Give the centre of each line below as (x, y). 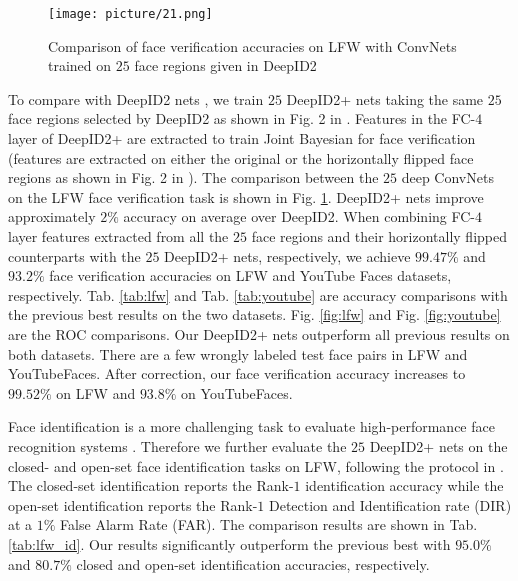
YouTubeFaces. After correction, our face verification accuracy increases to (237, 373)
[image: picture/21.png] (130, 14)
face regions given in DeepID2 (225, 65)
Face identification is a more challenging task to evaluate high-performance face (251, 426)
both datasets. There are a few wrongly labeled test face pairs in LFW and (238, 353)
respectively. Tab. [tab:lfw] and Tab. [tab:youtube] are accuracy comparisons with (258, 294)
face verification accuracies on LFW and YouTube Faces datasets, (250, 275)
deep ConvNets (447, 177)
